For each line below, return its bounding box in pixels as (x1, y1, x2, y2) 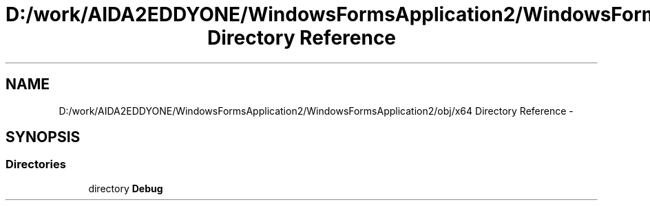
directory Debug (88, 182, 163, 194)
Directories (6, 157, 66, 172)
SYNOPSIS (6, 128, 81, 146)
